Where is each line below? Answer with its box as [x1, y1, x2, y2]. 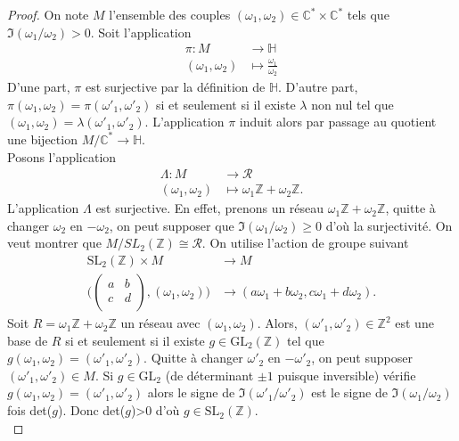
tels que [347, 5, 389, 23]
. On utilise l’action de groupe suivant [201, 233, 409, 252]
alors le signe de [147, 383, 235, 402]
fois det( [7, 401, 53, 420]
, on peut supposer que [109, 216, 234, 234]
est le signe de [311, 383, 388, 402]
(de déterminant [165, 365, 254, 384]
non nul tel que [311, 94, 394, 113]
